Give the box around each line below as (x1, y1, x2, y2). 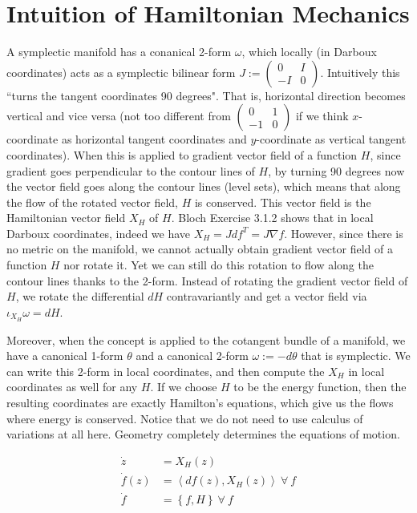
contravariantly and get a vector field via (166, 288, 367, 305)
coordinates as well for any (6, 378, 138, 395)
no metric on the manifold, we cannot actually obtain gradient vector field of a (6, 240, 393, 257)
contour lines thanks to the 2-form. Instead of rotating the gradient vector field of (6, 272, 408, 289)
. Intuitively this (320, 63, 400, 80)
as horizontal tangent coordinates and (61, 131, 247, 147)
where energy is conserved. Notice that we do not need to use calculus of (6, 410, 363, 426)
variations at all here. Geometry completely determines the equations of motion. (6, 426, 400, 442)
